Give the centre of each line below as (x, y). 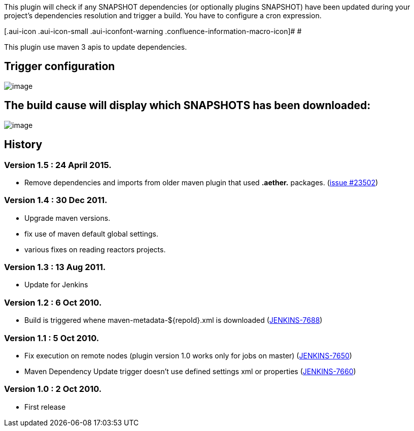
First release (45, 407)
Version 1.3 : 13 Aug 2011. (55, 267)
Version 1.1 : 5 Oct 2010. (52, 338)
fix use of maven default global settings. (91, 234)
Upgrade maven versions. (67, 218)
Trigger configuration (60, 67)
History (23, 145)
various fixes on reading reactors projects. (95, 249)
